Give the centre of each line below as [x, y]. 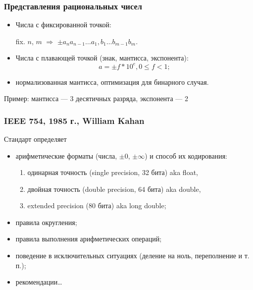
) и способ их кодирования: [186, 155]
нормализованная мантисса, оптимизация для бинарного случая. [112, 82]
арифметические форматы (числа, [66, 155]
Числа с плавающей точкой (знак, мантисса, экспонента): [102, 58]
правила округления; [46, 222]
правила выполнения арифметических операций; [89, 239]
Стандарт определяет [35, 139]
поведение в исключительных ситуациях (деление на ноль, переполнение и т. [132, 256]
